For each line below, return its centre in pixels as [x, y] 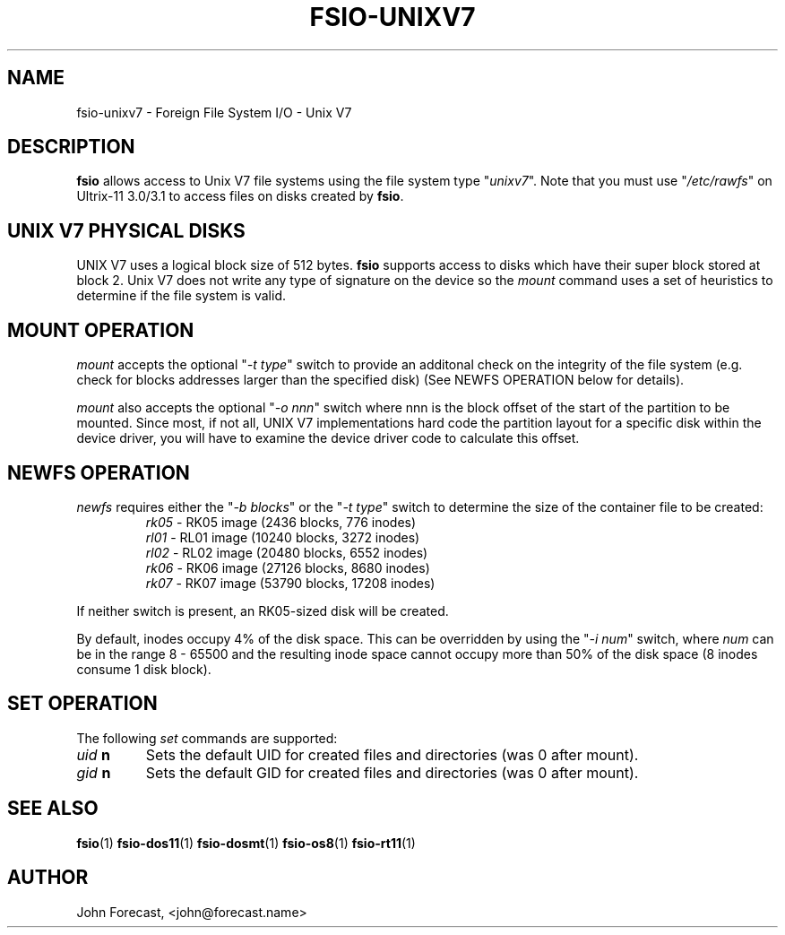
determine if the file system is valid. [181, 296]
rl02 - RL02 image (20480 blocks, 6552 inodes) [287, 552]
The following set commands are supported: [207, 738]
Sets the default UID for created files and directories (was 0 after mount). [392, 754]
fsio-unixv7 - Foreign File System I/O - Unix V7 [214, 112]
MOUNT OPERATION [101, 330]
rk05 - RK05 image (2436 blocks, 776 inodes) [281, 522]
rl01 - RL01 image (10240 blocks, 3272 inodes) [283, 537]
